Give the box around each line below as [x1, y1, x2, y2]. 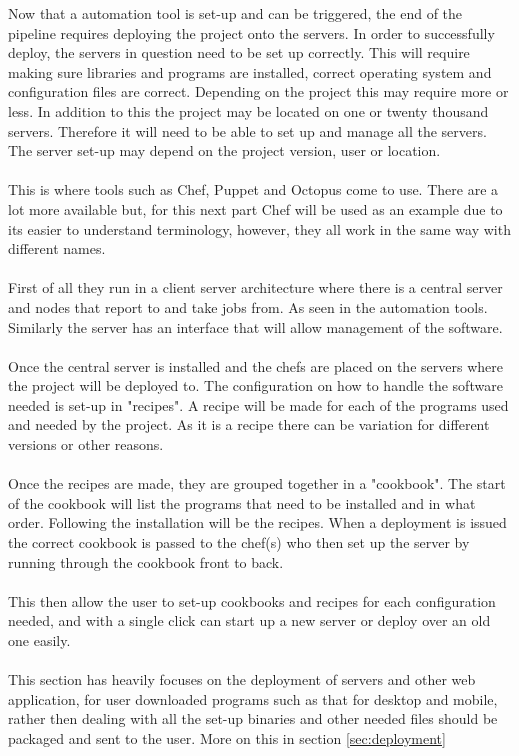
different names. [8, 238, 106, 259]
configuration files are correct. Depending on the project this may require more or [8, 81, 509, 102]
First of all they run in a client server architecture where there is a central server [8, 277, 503, 298]
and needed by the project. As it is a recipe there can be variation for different [8, 414, 490, 435]
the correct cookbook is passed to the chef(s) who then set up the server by [8, 532, 470, 553]
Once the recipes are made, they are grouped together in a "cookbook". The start [8, 473, 506, 494]
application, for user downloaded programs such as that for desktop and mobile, [8, 688, 498, 709]
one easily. [8, 630, 71, 650]
